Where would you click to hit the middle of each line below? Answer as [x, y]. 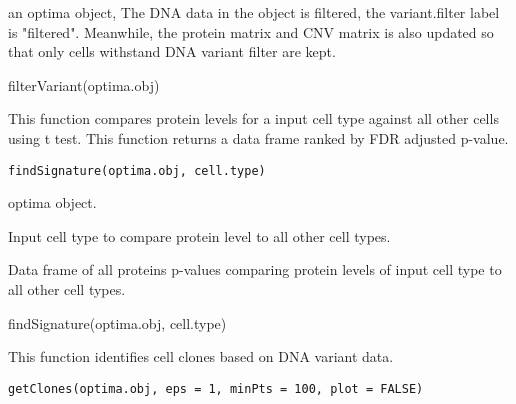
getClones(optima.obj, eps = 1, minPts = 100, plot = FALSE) [216, 388]
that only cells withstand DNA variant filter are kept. [172, 51]
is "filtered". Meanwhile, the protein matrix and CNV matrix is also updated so [251, 31]
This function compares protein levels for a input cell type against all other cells [253, 118]
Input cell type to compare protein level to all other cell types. [199, 235]
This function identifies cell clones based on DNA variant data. [201, 356]
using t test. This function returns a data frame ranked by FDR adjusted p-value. [258, 137]
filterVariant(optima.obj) [84, 84]
